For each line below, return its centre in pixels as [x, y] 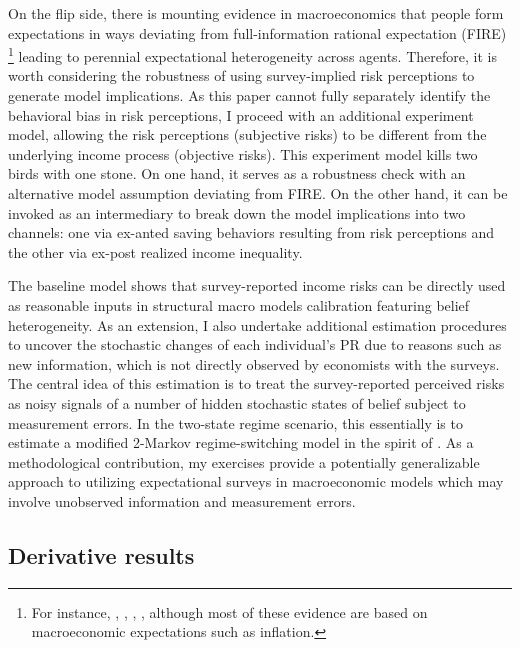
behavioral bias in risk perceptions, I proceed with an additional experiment [241, 114]
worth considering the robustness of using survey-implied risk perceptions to [241, 75]
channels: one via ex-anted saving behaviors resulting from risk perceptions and [251, 232]
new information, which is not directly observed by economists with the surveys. [254, 363]
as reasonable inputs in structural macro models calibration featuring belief [239, 304]
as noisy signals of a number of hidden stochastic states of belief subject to [237, 402]
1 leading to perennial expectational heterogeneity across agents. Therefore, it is [252, 54]
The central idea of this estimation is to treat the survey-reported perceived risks [256, 383]
